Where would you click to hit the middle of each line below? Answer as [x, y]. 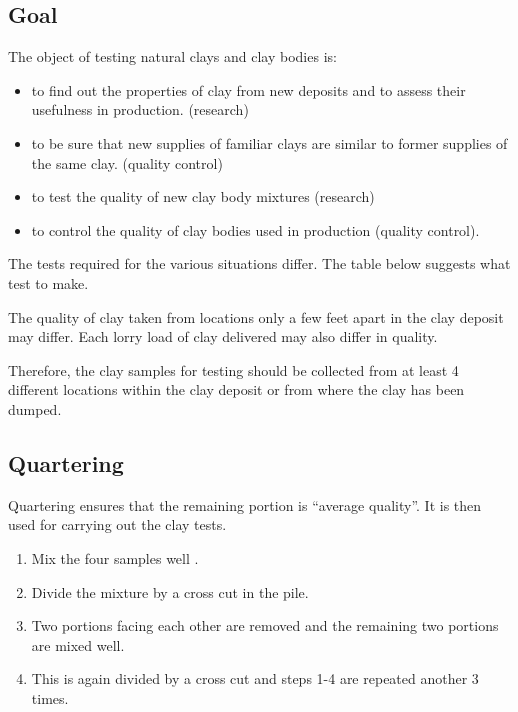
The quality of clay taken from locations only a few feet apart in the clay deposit [256, 316]
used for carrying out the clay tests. [117, 524]
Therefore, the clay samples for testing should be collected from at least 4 [233, 369]
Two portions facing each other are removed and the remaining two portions [265, 625]
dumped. [35, 408]
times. [50, 697]
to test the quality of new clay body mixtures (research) [203, 196]
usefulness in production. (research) [140, 109]
